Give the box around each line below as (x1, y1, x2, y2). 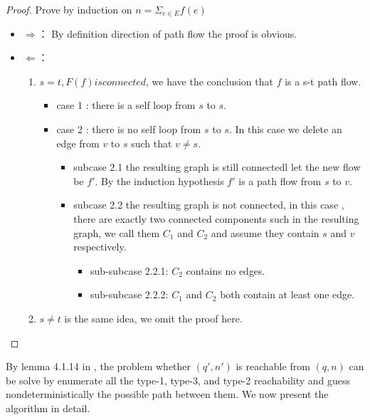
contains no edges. (186, 263, 265, 278)
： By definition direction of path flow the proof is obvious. (38, 26, 297, 41)
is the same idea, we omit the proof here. (64, 310, 243, 325)
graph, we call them (73, 225, 160, 240)
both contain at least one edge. (220, 287, 355, 302)
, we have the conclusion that (146, 73, 273, 88)
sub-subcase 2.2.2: (90, 287, 169, 302)
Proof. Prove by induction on (6, 2, 132, 16)
